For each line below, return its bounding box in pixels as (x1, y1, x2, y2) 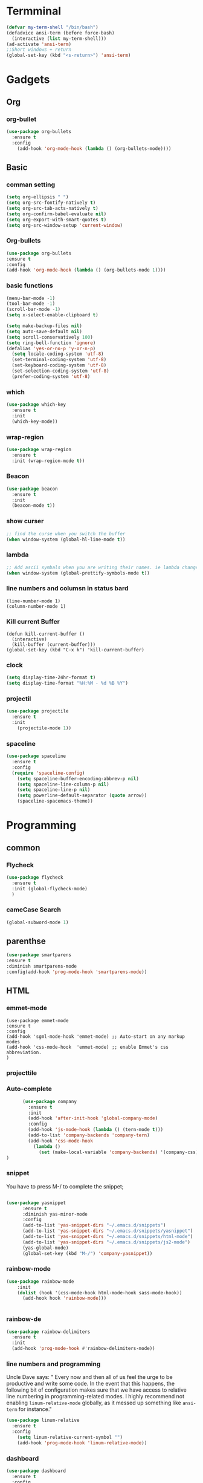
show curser (6, 517, 44, 526)
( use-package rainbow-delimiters (6, 1329, 91, 1335)
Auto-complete (6, 1084, 53, 1093)
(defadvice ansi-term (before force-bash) (6, 30, 115, 36)
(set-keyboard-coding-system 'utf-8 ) (11, 362, 107, 368)
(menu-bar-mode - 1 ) (6, 295, 56, 301)
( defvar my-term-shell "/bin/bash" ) (6, 24, 98, 30)
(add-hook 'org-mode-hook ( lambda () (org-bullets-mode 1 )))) (6, 267, 166, 273)
